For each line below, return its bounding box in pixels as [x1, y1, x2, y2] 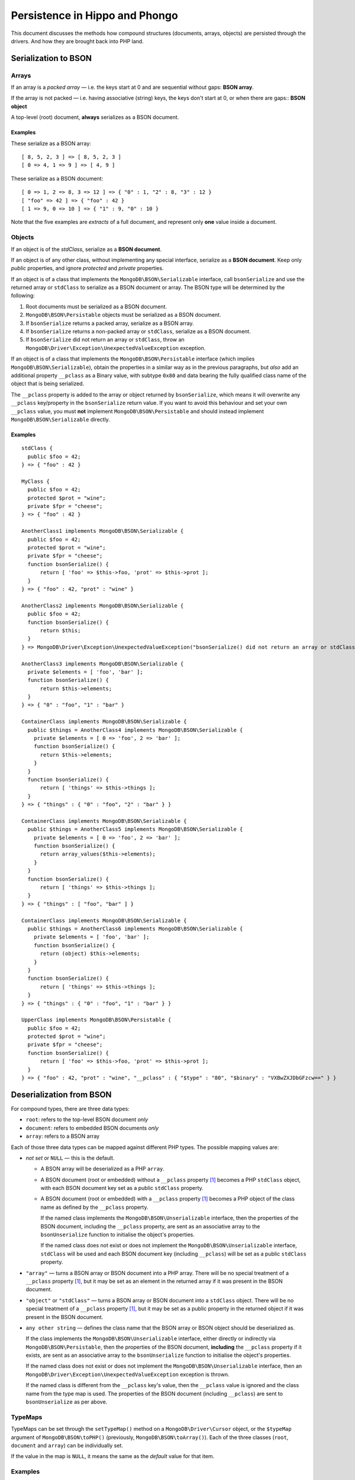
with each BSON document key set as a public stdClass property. [40, 1185, 204, 1192]
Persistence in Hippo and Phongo [11, 9, 179, 22]
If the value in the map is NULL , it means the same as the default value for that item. [11, 1453, 215, 1460]
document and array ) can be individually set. [11, 1442, 124, 1449]
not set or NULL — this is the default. [25, 1154, 115, 1162]
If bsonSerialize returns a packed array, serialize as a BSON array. [25, 320, 194, 327]
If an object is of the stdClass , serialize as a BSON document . [11, 246, 162, 253]
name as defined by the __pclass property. [40, 1204, 149, 1211]
